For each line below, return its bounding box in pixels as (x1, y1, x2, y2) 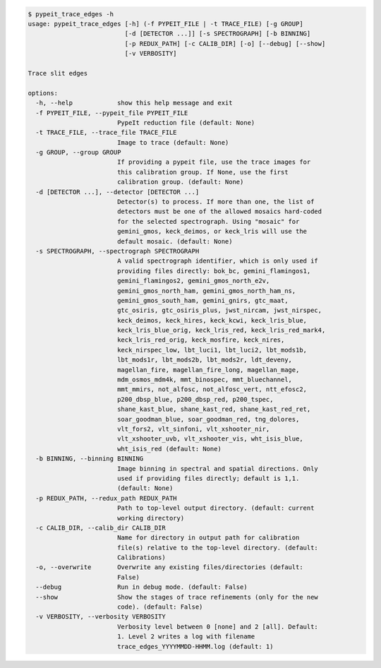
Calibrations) (116, 554, 166, 561)
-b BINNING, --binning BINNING (35, 455, 144, 463)
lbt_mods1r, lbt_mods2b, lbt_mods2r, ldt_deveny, (116, 356, 293, 364)
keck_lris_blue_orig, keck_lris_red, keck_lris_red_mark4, (116, 326, 326, 335)
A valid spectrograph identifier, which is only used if (116, 257, 319, 265)
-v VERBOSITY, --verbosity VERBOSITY (35, 613, 166, 621)
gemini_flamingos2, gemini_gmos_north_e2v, (116, 277, 270, 285)
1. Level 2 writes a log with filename (116, 633, 255, 640)
